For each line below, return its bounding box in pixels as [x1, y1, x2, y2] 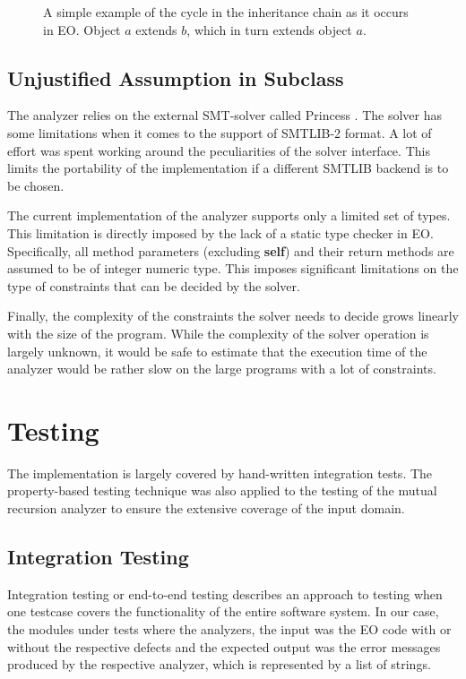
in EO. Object [43, 20, 121, 39]
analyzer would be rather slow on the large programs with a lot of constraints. [7, 359, 436, 378]
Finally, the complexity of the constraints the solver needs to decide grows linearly [7, 306, 459, 325]
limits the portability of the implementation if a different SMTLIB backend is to [7, 159, 449, 177]
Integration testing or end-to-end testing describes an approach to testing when [7, 584, 443, 603]
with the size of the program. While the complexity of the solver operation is [7, 323, 429, 342]
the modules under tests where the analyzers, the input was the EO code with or [7, 620, 452, 638]
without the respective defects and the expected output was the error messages [7, 637, 441, 656]
